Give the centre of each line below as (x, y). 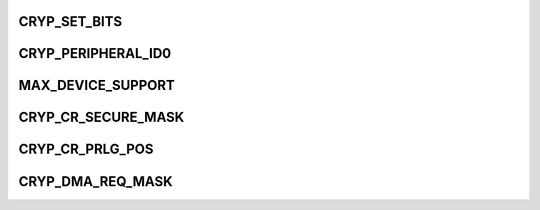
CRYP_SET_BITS (70, 21)
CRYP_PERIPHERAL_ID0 (95, 53)
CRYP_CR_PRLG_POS (86, 149)
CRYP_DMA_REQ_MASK (96, 181)
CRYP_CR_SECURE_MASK (101, 117)
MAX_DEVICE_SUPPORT (96, 85)
